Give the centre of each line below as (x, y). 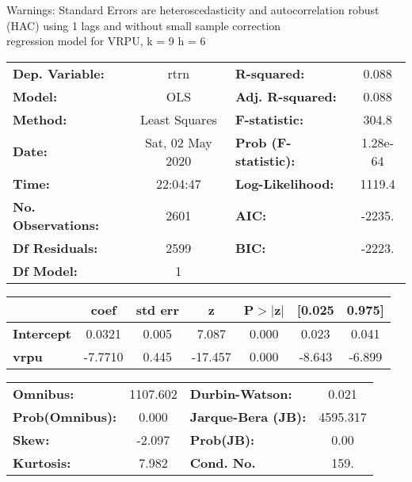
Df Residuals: (55, 247)
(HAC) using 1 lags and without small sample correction (144, 25)
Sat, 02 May (178, 142)
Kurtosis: (42, 462)
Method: (40, 119)
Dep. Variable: (59, 73)
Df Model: (45, 270)
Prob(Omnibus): (65, 416)
